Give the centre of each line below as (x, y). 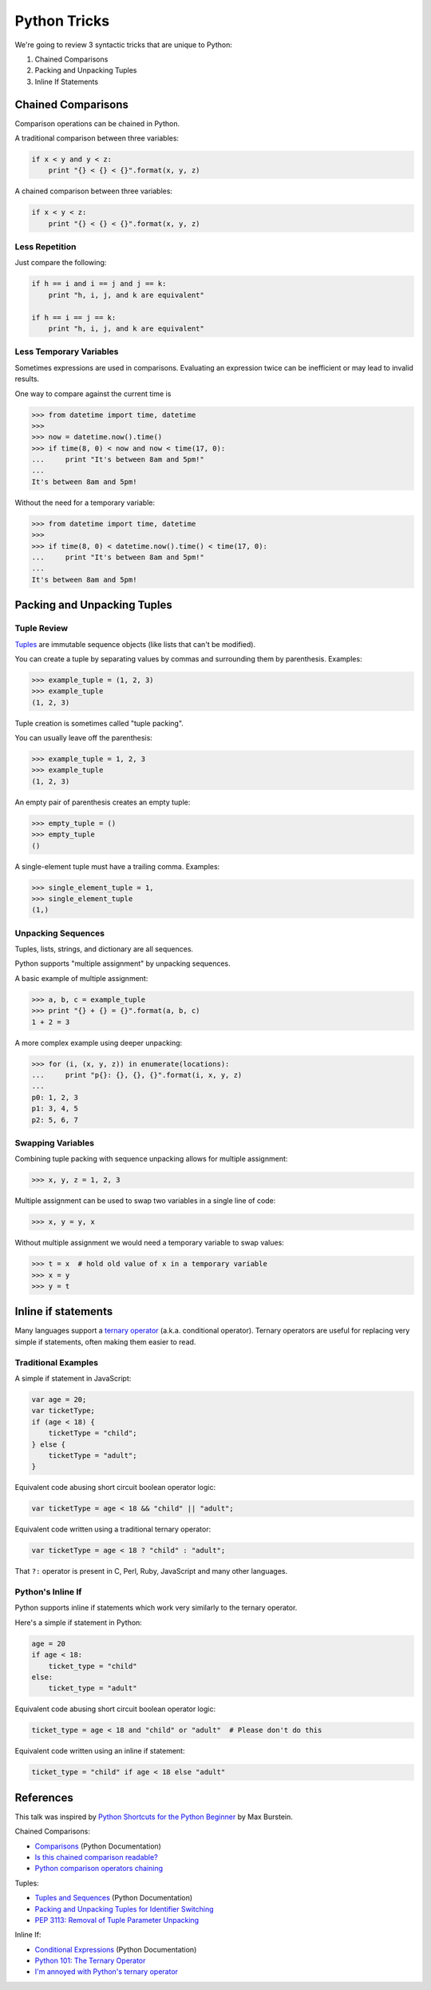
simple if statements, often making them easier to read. (105, 1341)
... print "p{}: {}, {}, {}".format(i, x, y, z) (137, 1075)
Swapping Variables (55, 1142)
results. (27, 379)
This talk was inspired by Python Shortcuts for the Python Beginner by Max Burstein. (154, 1817)
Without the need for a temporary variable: (85, 502)
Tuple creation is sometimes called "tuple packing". (99, 723)
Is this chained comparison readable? (97, 1857)
